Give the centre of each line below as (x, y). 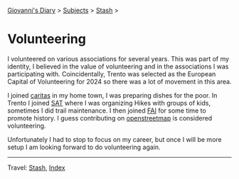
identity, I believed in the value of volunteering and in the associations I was (118, 66)
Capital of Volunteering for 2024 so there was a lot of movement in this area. (119, 81)
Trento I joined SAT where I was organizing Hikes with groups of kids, (109, 103)
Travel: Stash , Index (36, 168)
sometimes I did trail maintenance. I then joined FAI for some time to (107, 111)
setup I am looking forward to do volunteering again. (84, 147)
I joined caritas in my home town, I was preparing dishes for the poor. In (112, 95)
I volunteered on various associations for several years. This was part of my (118, 58)
